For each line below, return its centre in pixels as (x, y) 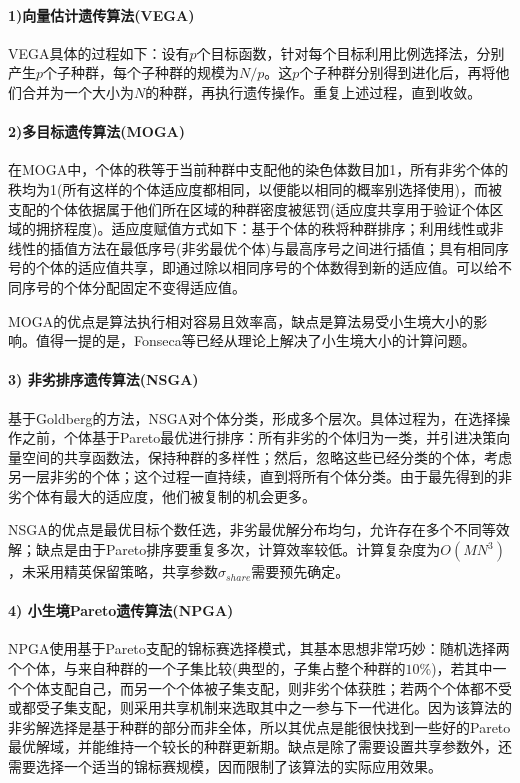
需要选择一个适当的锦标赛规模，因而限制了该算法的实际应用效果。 (225, 766)
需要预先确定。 (300, 571)
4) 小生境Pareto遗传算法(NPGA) (121, 610)
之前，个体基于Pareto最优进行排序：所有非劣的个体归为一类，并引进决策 (259, 437)
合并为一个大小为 (77, 91)
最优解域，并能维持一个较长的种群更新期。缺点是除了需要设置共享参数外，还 (260, 746)
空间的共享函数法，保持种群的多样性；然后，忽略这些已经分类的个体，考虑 (266, 456)
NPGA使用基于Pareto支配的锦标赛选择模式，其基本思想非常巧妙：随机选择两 (259, 648)
